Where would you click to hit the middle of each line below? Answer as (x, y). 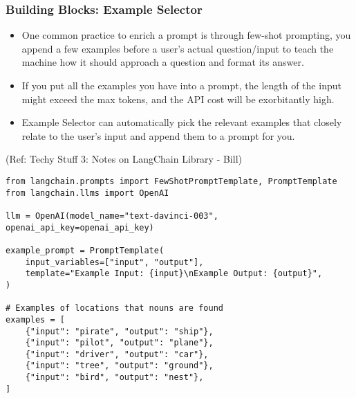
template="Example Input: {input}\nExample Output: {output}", (174, 274)
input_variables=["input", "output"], (114, 262)
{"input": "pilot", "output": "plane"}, (119, 343)
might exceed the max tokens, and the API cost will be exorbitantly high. (178, 99)
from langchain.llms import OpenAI (87, 193)
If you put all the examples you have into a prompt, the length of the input (181, 85)
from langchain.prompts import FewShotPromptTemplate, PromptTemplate (171, 181)
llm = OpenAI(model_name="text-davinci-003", (112, 216)
